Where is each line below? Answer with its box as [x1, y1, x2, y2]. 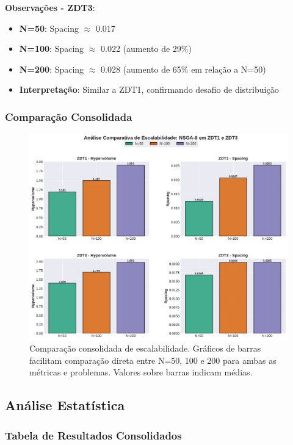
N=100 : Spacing [19, 42, 84, 55]
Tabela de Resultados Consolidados [5, 427, 182, 443]
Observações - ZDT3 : [5, 1, 95, 13]
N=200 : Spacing [19, 62, 84, 75]
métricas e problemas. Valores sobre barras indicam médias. [29, 366, 253, 378]
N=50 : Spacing [19, 21, 79, 34]
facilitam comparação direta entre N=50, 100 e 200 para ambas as [29, 353, 277, 366]
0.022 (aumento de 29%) [101, 42, 192, 55]
